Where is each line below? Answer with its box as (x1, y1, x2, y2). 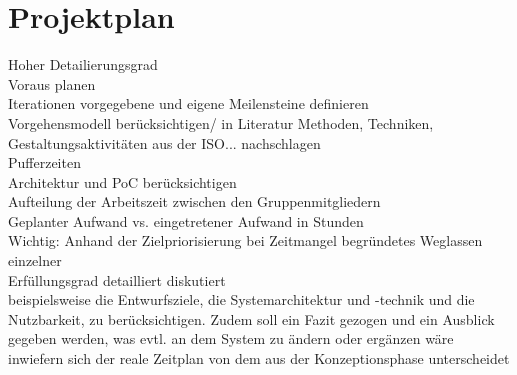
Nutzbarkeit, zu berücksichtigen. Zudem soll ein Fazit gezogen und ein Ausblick (8, 308, 495, 329)
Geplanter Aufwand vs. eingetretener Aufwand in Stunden (8, 210, 364, 231)
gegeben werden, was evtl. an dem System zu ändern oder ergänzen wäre (8, 328, 454, 349)
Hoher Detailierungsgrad (8, 54, 158, 75)
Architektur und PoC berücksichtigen (8, 171, 237, 192)
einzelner (8, 250, 62, 271)
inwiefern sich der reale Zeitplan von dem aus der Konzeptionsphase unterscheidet (8, 348, 510, 369)
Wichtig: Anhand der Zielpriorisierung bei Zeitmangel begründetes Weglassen (8, 230, 483, 251)
